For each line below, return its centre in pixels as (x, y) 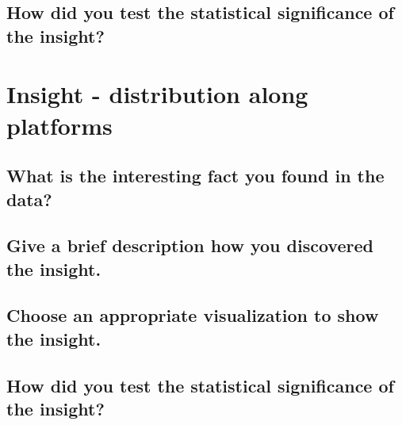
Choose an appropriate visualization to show (193, 315)
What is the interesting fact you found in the (195, 176)
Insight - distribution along (157, 94)
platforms (59, 125)
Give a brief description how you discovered (190, 245)
